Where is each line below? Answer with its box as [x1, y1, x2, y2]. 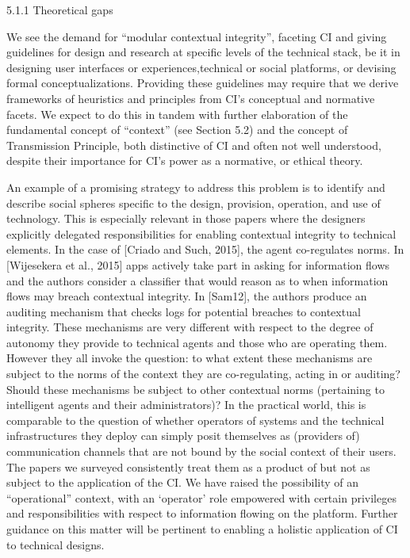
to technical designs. [6, 536, 105, 552]
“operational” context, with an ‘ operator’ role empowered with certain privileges [6, 489, 397, 506]
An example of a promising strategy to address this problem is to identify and [6, 178, 385, 195]
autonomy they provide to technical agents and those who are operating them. [6, 334, 388, 350]
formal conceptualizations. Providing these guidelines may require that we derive [6, 75, 399, 91]
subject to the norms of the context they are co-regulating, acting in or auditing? [6, 365, 400, 382]
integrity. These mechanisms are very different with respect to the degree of [6, 319, 374, 335]
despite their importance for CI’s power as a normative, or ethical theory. [6, 152, 363, 169]
